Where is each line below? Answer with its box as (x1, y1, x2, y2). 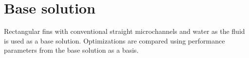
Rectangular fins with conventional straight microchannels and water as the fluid (4, 26, 245, 36)
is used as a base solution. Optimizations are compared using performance (4, 35, 225, 45)
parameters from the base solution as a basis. (4, 45, 139, 55)
